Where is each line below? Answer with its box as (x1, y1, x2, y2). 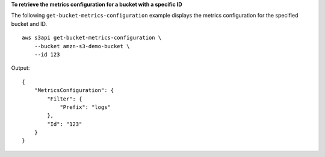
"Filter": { (47, 95, 82, 102)
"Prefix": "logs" (60, 103, 111, 111)
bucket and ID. (11, 20, 48, 27)
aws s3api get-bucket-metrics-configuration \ (22, 34, 162, 42)
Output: (11, 64, 30, 72)
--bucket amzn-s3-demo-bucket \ (34, 43, 130, 49)
